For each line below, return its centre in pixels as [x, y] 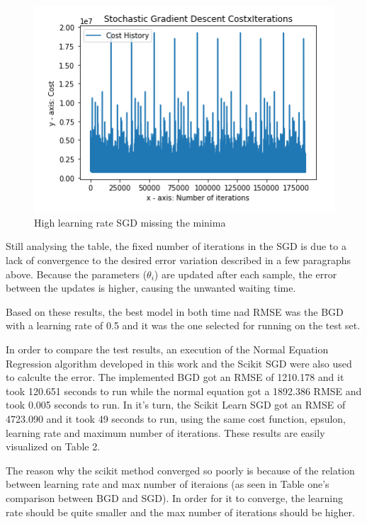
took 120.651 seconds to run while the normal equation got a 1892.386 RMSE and [184, 391]
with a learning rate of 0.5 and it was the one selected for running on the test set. [183, 325]
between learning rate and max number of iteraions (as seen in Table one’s [168, 484]
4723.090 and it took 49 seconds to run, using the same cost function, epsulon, [176, 419]
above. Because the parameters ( [77, 274]
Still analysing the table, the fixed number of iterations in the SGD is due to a [176, 246]
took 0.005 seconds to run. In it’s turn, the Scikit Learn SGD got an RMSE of [176, 405]
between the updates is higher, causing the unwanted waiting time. [151, 288]
